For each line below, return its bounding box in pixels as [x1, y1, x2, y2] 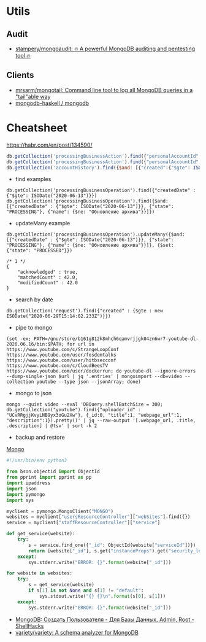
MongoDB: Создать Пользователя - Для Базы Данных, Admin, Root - [15, 616, 194, 623]
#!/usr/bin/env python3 [6, 457, 67, 464]
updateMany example [15, 220, 71, 227]
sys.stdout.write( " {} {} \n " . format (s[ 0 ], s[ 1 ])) [39, 593, 166, 599]
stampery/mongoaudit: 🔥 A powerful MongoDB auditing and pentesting [15, 45, 196, 52]
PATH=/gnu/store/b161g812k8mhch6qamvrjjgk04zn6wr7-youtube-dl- [33, 336, 199, 342]
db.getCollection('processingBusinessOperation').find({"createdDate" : [6, 187, 196, 194]
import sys [6, 497, 34, 503]
